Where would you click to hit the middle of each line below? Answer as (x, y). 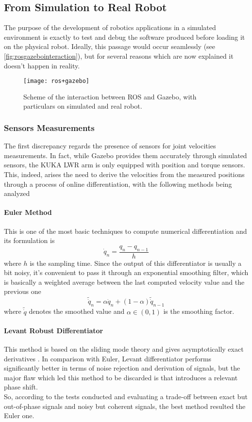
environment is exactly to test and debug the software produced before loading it (125, 37)
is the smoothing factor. (199, 311)
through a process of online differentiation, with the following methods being (118, 184)
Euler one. (19, 415)
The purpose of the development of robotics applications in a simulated (110, 27)
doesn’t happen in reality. (42, 65)
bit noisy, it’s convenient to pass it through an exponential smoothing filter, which (126, 272)
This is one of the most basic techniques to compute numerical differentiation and (126, 231)
